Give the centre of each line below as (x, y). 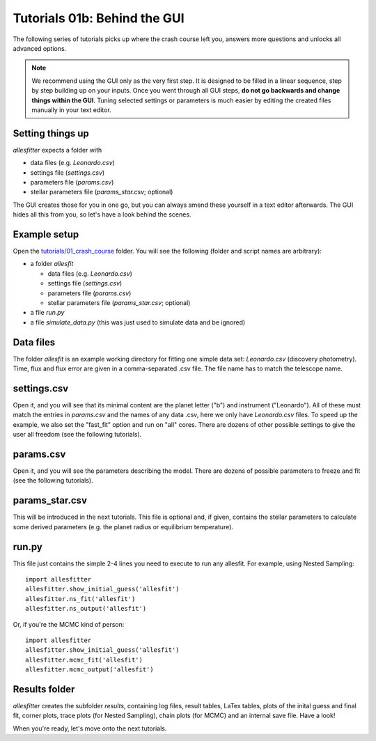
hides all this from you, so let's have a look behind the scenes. (102, 214)
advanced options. (40, 48)
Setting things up (51, 133)
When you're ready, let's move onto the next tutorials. (90, 728)
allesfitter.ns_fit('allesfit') (80, 599)
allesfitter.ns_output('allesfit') (86, 609)
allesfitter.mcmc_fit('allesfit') (84, 660)
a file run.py (47, 313)
